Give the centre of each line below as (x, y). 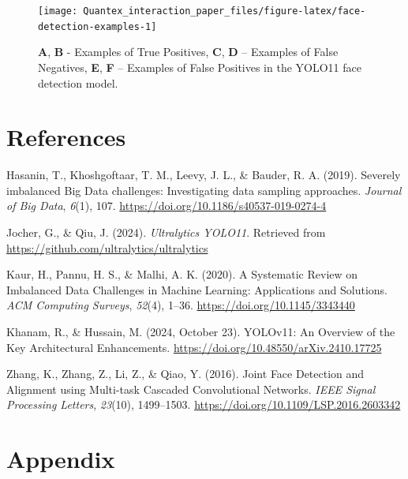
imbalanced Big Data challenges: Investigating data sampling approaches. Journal (204, 190)
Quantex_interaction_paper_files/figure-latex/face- (225, 11)
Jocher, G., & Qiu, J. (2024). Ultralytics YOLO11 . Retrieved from (166, 232)
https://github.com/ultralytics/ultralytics (107, 247)
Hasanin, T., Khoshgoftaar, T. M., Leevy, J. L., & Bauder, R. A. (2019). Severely (204, 175)
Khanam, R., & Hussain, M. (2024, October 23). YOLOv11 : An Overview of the (201, 331)
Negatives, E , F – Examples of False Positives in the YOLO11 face (200, 67)
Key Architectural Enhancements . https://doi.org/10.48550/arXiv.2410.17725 (194, 347)
